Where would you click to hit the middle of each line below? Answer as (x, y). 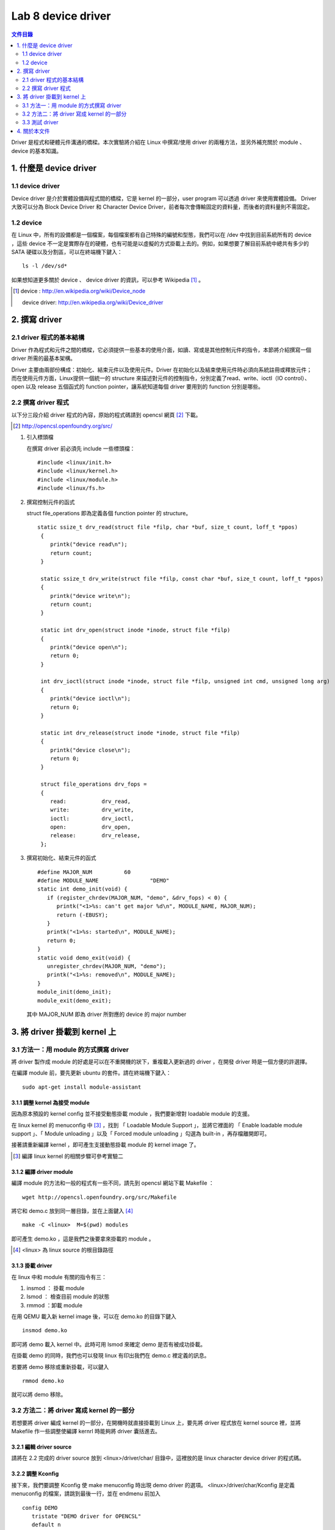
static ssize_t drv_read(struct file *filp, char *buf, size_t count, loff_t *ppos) (168, 527)
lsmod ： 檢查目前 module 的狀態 (68, 1297)
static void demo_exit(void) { (84, 957)
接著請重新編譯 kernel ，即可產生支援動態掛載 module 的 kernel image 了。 (105, 1145)
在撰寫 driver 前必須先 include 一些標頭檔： (81, 448)
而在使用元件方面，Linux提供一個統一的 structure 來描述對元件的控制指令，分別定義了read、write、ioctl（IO (147, 378)
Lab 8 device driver (61, 16)
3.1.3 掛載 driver (32, 1266)
